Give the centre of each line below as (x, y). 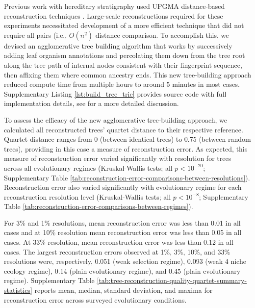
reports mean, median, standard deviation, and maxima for (124, 290)
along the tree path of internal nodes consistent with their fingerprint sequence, (123, 64)
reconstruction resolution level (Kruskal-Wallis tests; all (88, 196)
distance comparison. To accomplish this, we (162, 35)
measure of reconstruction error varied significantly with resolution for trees (118, 158)
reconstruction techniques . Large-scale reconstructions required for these (114, 15)
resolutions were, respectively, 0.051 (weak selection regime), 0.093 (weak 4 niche (125, 261)
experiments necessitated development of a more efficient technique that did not (124, 25)
